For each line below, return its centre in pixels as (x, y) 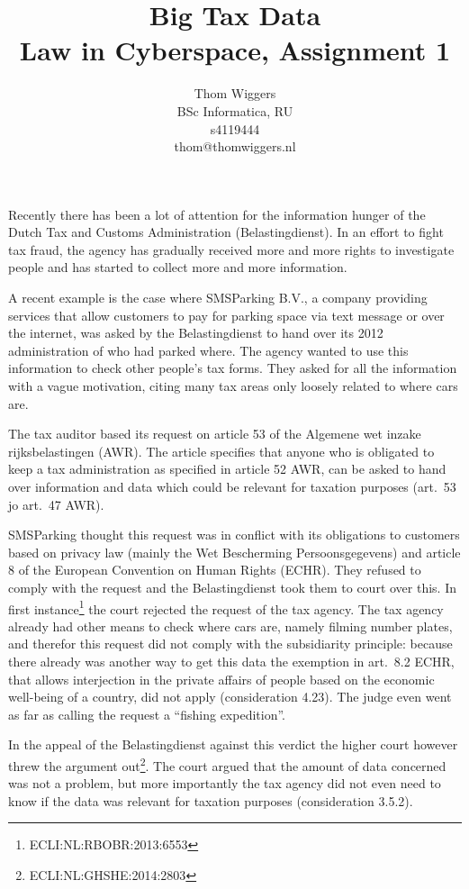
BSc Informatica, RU (235, 110)
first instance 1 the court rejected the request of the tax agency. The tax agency (226, 607)
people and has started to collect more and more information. (178, 267)
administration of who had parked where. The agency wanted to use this (208, 350)
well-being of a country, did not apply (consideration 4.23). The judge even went (230, 697)
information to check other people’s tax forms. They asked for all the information (233, 368)
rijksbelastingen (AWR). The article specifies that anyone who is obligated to (221, 451)
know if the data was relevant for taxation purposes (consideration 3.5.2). (211, 800)
